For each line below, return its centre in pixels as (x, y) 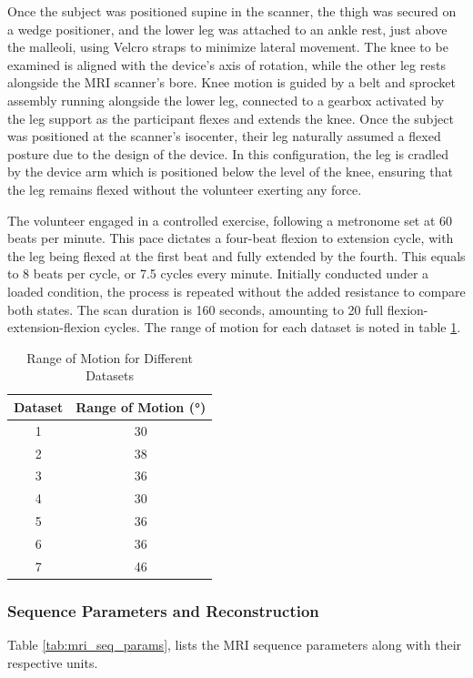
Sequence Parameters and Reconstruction (163, 610)
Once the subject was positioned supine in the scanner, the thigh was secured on (232, 11)
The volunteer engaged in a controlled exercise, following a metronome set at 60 (230, 220)
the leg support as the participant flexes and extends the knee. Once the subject (231, 118)
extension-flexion (54, 327)
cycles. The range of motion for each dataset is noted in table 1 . (282, 327)
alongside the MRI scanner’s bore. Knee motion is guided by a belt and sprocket (232, 82)
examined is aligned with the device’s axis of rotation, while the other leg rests (226, 64)
